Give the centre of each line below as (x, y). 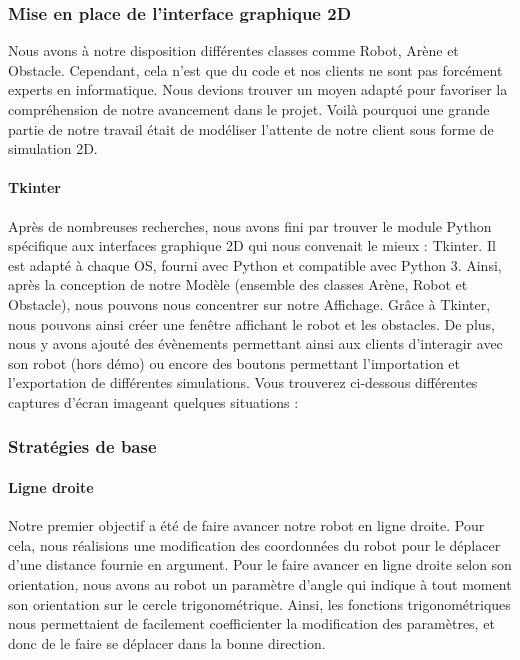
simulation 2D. (53, 148)
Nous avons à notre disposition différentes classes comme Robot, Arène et (233, 50)
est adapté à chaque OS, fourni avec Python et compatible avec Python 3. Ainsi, (255, 264)
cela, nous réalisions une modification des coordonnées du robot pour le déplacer (254, 544)
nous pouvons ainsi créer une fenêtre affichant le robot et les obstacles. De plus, (251, 323)
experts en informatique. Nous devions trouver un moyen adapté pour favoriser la (258, 89)
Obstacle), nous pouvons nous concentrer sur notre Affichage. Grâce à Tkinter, (249, 303)
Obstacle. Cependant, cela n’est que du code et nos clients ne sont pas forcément (255, 69)
